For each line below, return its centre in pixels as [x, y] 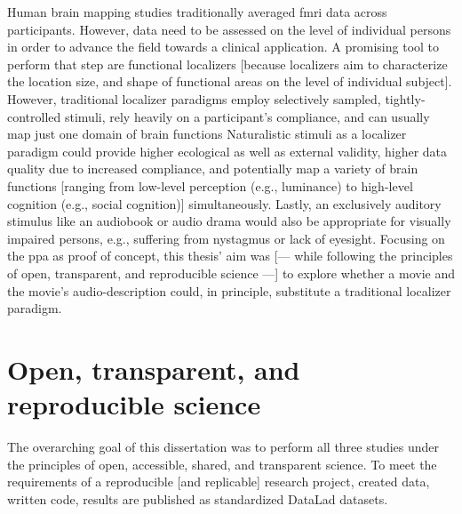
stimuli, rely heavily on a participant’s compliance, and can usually [247, 116]
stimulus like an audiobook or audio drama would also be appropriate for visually [229, 221]
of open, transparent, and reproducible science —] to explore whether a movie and [231, 273]
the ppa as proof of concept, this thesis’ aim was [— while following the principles [230, 256]
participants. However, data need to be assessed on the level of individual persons [229, 29]
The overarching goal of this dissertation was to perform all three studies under [223, 446]
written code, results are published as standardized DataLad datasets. [198, 498]
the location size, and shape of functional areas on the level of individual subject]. [230, 81]
